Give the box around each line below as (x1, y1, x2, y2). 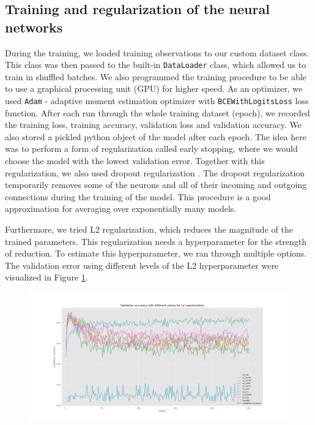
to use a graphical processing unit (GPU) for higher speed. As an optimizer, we (5, 82, 303, 95)
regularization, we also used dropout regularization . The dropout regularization (5, 166, 305, 179)
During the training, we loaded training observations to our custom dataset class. (5, 46, 309, 59)
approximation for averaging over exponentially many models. (5, 202, 237, 215)
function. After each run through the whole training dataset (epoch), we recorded (5, 106, 310, 119)
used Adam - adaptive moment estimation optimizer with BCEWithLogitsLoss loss (5, 94, 309, 107)
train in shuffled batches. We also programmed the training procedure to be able (5, 70, 306, 83)
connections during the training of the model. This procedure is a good (5, 190, 271, 203)
